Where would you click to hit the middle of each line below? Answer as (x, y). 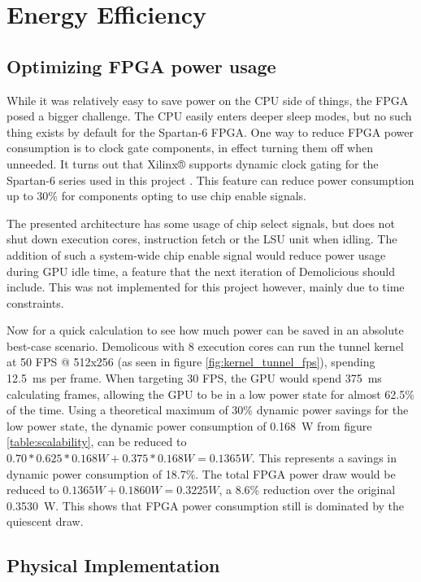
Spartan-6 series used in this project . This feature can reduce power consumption (210, 179)
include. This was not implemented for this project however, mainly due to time (206, 287)
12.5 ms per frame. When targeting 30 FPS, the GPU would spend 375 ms (194, 378)
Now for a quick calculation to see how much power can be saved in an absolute (205, 330)
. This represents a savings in (324, 458)
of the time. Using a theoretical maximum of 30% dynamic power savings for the (208, 410)
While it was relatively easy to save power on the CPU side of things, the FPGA (208, 100)
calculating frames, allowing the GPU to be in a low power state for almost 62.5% (210, 394)
